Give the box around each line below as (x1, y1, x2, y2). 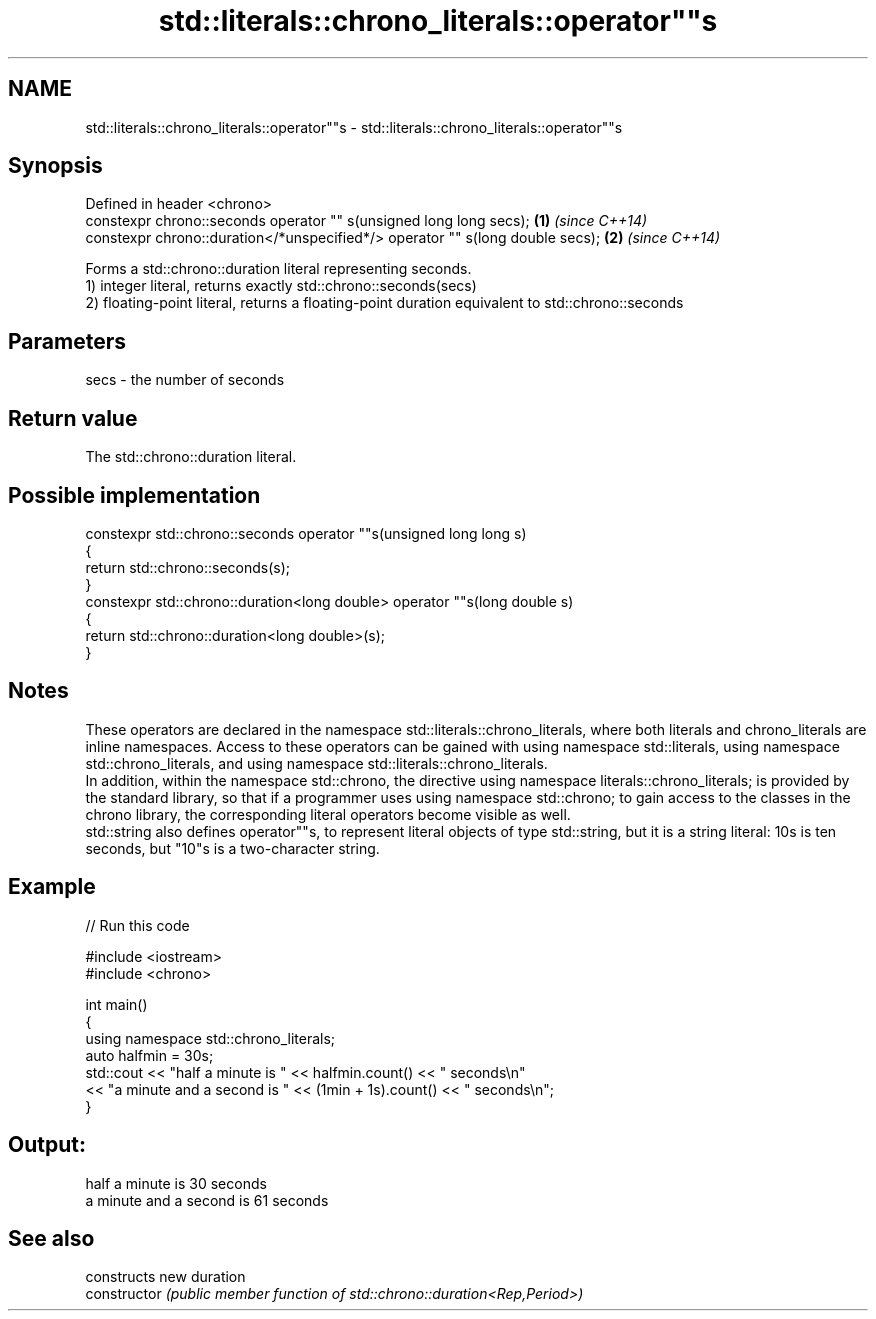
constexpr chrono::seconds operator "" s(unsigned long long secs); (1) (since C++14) (85, 212, 648, 230)
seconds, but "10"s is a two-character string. (85, 839, 380, 857)
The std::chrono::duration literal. (85, 448, 297, 466)
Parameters (8, 328, 126, 354)
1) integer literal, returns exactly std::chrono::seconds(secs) (85, 277, 477, 295)
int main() (85, 995, 148, 1013)
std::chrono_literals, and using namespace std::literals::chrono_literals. (85, 754, 548, 772)
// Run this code (85, 916, 190, 934)
